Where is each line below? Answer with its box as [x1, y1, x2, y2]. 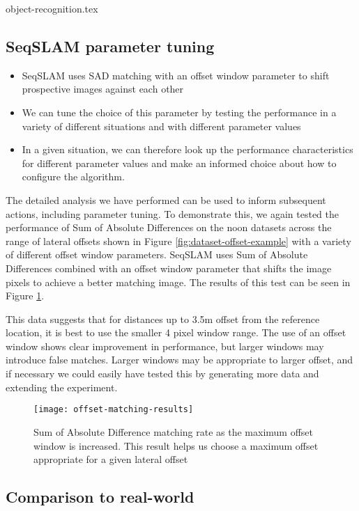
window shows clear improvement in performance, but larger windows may [6, 338, 324, 353]
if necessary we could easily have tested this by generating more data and [6, 366, 319, 381]
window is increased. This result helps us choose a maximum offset [33, 438, 319, 453]
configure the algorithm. [22, 169, 125, 184]
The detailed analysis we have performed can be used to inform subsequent [6, 192, 326, 207]
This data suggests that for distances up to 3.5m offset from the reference [6, 311, 320, 326]
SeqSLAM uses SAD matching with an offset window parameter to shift [22, 68, 330, 82]
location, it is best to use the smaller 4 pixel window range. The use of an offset [6, 325, 346, 340]
